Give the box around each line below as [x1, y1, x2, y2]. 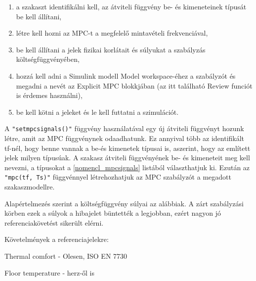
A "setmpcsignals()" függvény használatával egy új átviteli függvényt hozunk [4, 123, 244, 134]
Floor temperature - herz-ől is [4, 267, 95, 278]
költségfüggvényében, [16, 54, 80, 64]
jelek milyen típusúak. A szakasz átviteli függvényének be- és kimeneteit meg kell [4, 152, 250, 163]
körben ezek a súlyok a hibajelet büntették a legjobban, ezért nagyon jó [4, 208, 221, 218]
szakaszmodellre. [4, 182, 55, 192]
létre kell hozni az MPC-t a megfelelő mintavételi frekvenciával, [16, 28, 208, 38]
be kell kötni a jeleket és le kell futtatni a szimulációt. [16, 106, 179, 117]
